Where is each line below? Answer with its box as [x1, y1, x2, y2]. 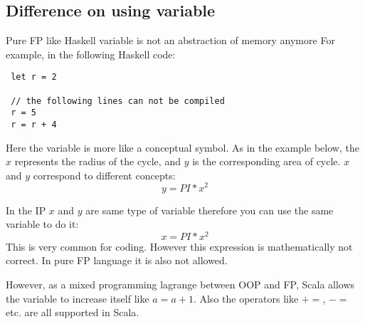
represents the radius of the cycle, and [14, 154, 181, 169]
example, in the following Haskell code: [6, 46, 176, 61]
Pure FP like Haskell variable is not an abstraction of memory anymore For [6, 33, 335, 48]
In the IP [6, 202, 46, 217]
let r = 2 [11, 72, 57, 83]
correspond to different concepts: [33, 167, 176, 182]
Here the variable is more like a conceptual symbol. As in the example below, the [6, 140, 359, 155]
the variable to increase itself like [6, 291, 149, 305]
